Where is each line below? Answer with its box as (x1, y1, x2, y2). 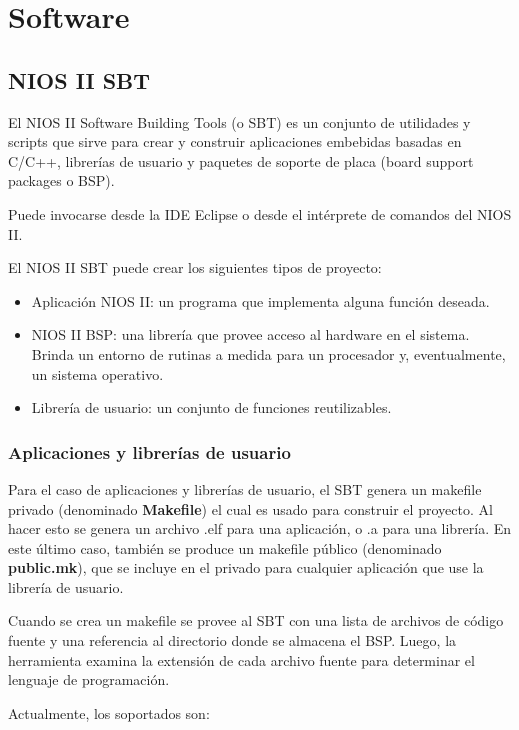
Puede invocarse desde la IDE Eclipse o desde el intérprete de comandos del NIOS (8, 203, 512, 224)
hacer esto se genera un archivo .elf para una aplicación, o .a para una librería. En (8, 518, 512, 539)
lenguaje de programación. (8, 669, 170, 690)
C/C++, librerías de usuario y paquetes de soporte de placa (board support (8, 150, 474, 171)
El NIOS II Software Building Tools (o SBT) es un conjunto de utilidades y (8, 111, 471, 132)
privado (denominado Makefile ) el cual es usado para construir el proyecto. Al (8, 498, 493, 519)
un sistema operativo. (31, 363, 164, 384)
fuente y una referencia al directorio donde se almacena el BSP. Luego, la (8, 630, 457, 651)
